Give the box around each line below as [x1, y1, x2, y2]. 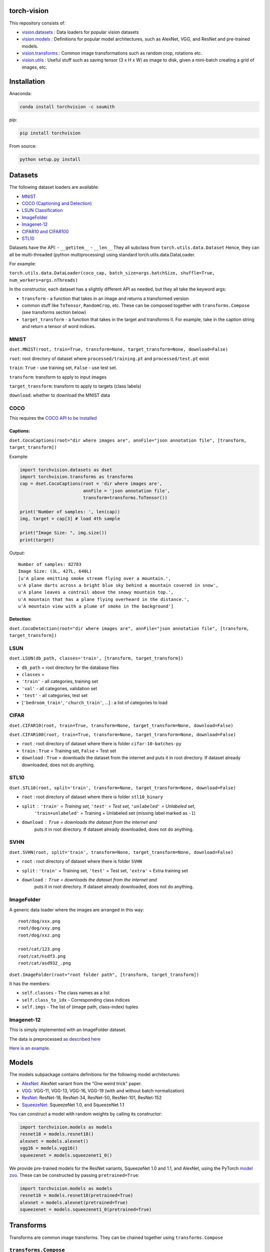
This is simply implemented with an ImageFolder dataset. [9, 1027, 127, 1033]
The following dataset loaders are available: [9, 184, 99, 190]
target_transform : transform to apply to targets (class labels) [9, 383, 141, 389]
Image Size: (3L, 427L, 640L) [18, 568, 92, 574]
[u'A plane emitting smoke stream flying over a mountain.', [18, 575, 171, 581]
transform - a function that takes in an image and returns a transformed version [21, 295, 189, 301]
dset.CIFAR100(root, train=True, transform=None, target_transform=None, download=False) [9, 732, 236, 738]
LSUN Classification [21, 207, 63, 213]
